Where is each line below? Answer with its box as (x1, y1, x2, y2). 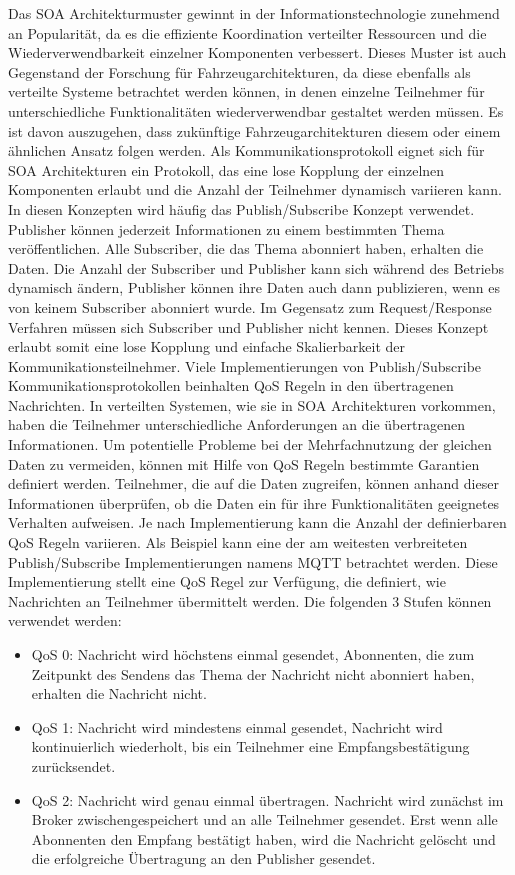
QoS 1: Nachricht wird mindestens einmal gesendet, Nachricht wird (31, 716, 443, 737)
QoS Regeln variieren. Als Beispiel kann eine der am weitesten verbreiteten (8, 532, 468, 553)
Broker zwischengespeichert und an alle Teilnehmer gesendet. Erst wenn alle (31, 809, 498, 830)
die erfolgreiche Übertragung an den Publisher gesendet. (31, 848, 376, 869)
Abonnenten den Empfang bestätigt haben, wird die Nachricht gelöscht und (31, 828, 496, 849)
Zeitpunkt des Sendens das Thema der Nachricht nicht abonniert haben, (31, 663, 475, 684)
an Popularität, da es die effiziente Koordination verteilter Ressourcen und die (8, 22, 487, 43)
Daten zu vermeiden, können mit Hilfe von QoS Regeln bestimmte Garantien (8, 453, 480, 474)
